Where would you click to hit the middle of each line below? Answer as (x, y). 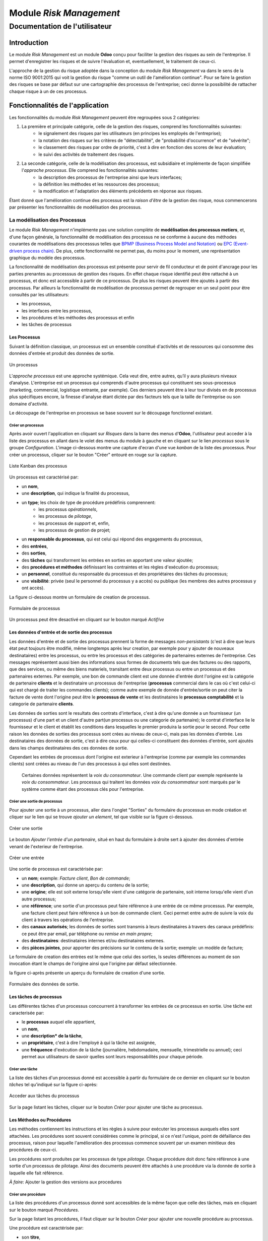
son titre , (31, 1237)
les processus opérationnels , (68, 509)
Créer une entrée (27, 858)
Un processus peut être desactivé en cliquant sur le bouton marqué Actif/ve (87, 620)
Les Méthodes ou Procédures (40, 1120)
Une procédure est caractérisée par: (46, 1228)
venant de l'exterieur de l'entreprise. (46, 846)
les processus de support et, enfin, (74, 523)
